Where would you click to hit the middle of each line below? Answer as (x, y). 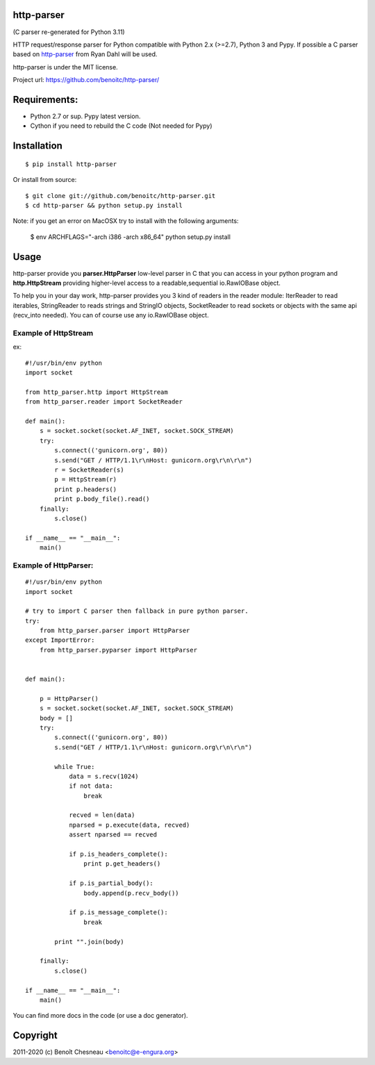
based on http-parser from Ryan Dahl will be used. (85, 54)
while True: (75, 767)
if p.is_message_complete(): (118, 913)
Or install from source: (45, 180)
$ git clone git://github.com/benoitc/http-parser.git (120, 196)
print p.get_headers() (122, 864)
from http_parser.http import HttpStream (97, 392)
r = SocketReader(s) (89, 470)
